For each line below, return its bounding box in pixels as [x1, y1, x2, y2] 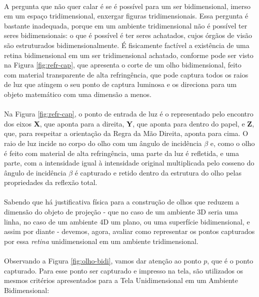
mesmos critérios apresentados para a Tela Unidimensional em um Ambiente [4, 275, 238, 285]
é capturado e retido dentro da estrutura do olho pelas [74, 167, 241, 177]
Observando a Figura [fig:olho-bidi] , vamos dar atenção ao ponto [4, 255, 201, 266]
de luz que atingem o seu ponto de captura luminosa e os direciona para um [4, 79, 237, 89]
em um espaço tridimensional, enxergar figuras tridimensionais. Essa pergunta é [4, 10, 248, 21]
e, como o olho [210, 137, 255, 148]
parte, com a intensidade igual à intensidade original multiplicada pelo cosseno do [4, 157, 254, 168]
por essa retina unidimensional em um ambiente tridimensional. [4, 235, 198, 246]
